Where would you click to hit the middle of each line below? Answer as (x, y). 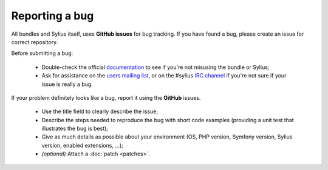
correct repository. (35, 42)
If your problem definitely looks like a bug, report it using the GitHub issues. (106, 97)
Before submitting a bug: (42, 53)
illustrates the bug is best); (75, 129)
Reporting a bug (53, 16)
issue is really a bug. (67, 84)
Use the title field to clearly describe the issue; (100, 111)
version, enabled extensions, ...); (83, 145)
